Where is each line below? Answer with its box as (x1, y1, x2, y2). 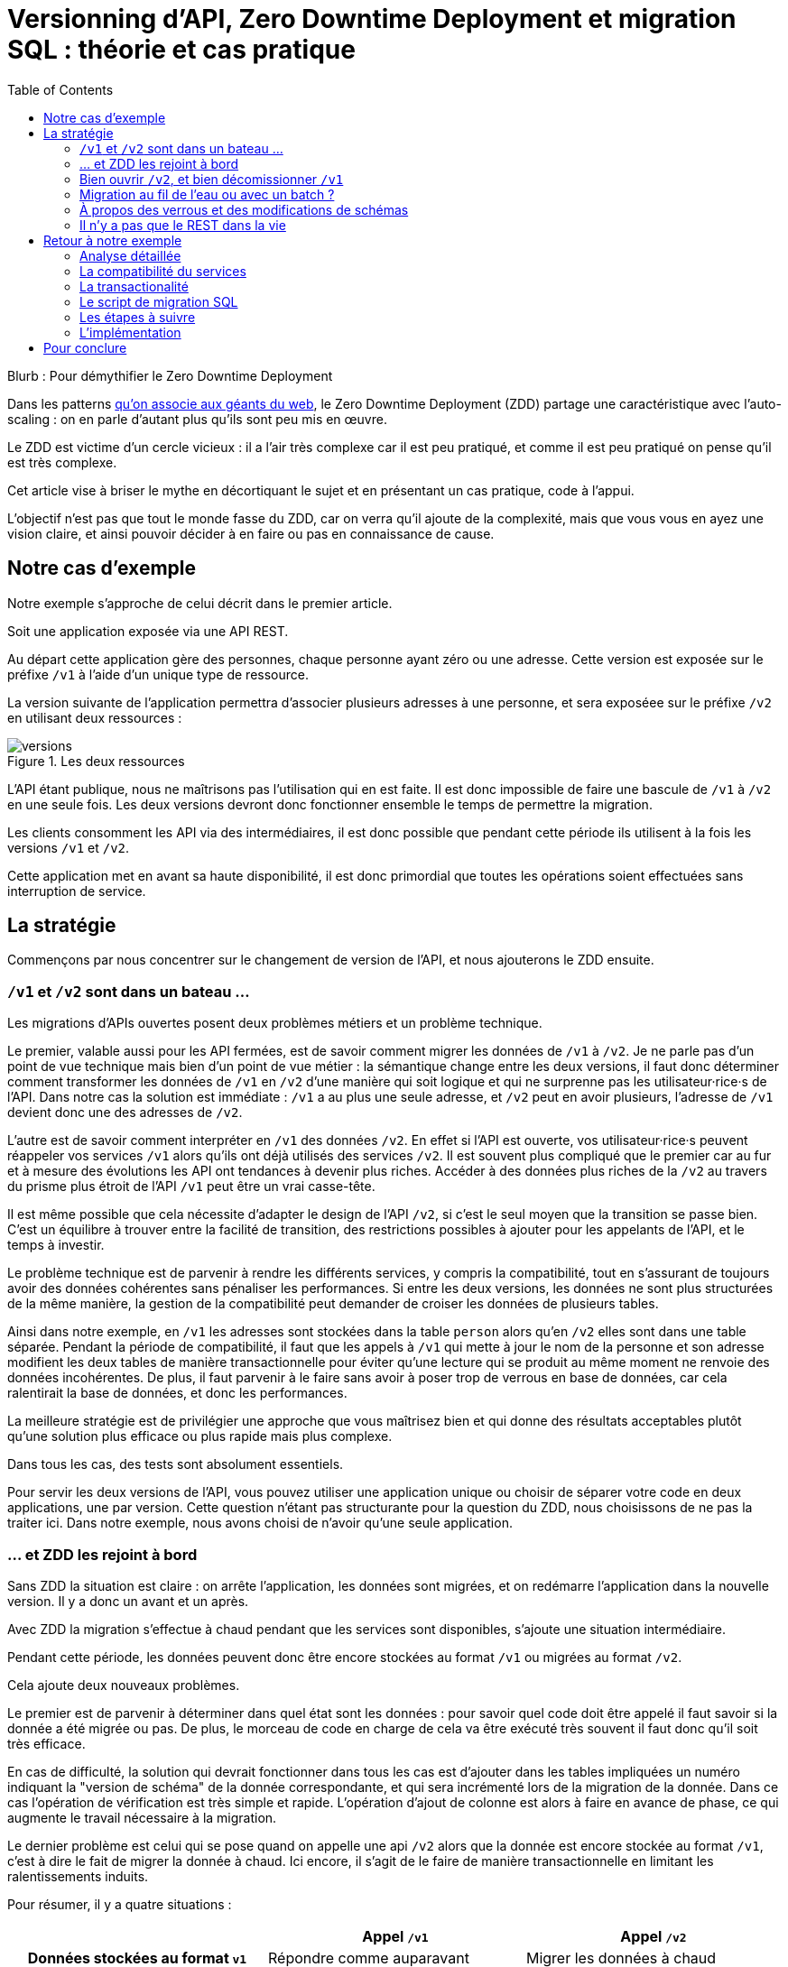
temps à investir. (7, 1237, 105, 1253)
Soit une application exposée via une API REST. (7, 623, 289, 639)
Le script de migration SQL (79, 293, 238, 309)
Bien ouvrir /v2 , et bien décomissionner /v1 (79, 171, 344, 187)
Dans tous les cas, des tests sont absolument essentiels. (7, 1456, 344, 1473)
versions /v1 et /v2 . (7, 839, 130, 855)
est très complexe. (7, 454, 117, 470)
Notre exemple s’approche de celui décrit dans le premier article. (7, 595, 393, 611)
